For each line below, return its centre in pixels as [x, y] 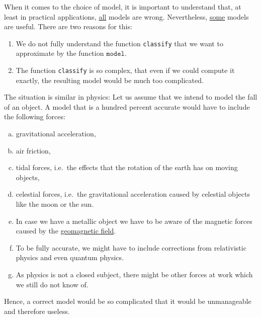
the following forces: [35, 116]
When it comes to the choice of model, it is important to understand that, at [123, 7]
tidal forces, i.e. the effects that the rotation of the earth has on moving [127, 167]
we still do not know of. [52, 284]
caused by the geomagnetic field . [66, 231]
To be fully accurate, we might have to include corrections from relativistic [131, 247]
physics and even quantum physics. [70, 257]
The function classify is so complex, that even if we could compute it [125, 70]
